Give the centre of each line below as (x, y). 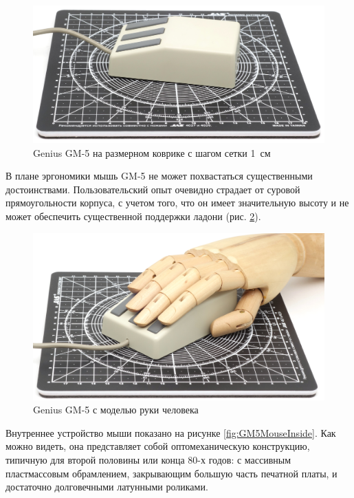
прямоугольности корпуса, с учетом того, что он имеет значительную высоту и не (177, 203)
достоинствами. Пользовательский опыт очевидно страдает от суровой (153, 189)
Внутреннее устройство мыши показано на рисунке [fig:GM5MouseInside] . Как (171, 432)
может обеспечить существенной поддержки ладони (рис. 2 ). (133, 216)
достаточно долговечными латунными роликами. (107, 487)
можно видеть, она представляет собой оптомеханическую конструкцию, (158, 446)
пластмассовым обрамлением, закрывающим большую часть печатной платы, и (172, 473)
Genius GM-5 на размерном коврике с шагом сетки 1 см (152, 152)
